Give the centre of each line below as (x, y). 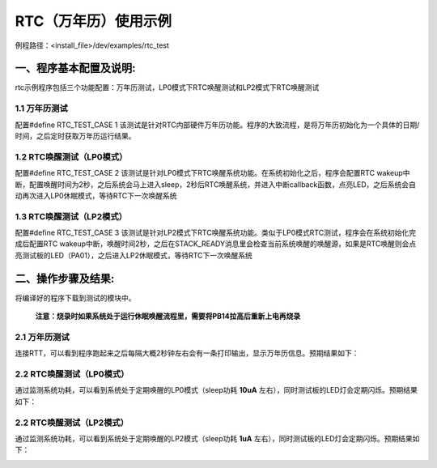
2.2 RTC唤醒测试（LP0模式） (72, 374)
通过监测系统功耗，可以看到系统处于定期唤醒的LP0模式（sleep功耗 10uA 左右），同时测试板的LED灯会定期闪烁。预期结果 (216, 390)
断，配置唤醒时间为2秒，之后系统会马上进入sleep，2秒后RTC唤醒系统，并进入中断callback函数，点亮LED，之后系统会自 (216, 184)
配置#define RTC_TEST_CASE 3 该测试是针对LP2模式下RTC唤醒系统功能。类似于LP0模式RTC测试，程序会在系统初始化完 (216, 233)
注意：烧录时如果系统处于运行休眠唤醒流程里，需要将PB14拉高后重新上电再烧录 (168, 317)
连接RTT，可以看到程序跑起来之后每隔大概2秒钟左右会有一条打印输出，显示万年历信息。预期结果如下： (187, 353)
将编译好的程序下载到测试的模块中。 (75, 298)
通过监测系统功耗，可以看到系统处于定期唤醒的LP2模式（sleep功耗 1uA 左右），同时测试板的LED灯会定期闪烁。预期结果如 (217, 438)
